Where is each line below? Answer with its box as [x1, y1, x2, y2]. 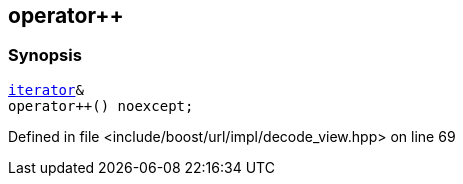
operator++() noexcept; [8, 97, 194, 114]
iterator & [8, 81, 84, 98]
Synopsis [8, 45, 82, 66]
